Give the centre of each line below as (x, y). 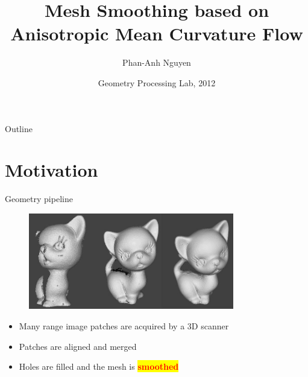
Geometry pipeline (39, 199)
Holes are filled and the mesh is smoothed (99, 366)
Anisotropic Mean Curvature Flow (157, 33)
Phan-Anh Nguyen (157, 62)
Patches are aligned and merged (78, 346)
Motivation (52, 170)
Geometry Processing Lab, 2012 (157, 82)
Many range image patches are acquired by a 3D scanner (124, 326)
